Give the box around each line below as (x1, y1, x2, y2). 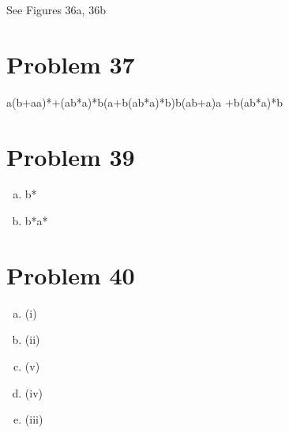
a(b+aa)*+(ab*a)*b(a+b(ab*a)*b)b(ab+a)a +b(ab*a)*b (6, 93, 283, 110)
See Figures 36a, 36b (6, 2, 106, 17)
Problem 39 (6, 140, 135, 172)
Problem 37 (6, 47, 135, 80)
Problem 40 (6, 258, 135, 291)
